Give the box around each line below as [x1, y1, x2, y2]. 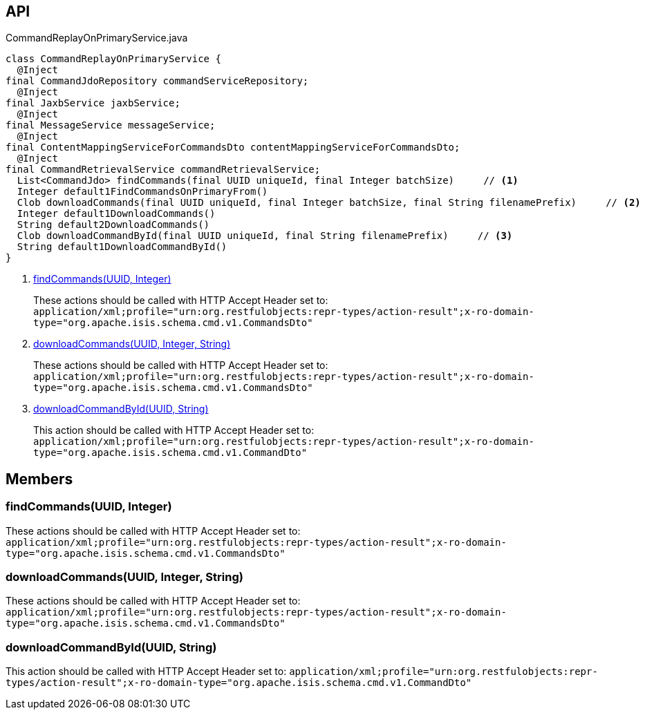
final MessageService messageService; [6, 120, 216, 131]
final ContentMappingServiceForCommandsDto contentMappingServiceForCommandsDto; [6, 142, 460, 153]
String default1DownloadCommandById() [17, 241, 227, 253]
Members [6, 470, 73, 488]
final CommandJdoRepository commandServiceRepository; [6, 75, 309, 87]
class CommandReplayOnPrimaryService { [6, 53, 221, 65]
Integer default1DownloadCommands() [17, 208, 216, 220]
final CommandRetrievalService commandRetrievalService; [6, 164, 321, 175]
